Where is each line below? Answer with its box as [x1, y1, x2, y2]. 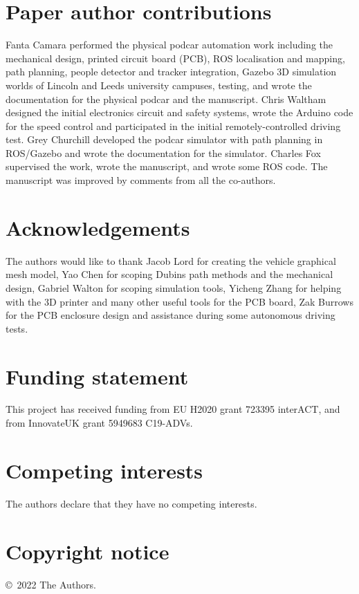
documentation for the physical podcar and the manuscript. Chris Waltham [6, 91, 326, 106]
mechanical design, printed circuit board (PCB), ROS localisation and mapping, [6, 50, 345, 65]
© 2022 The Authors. [6, 577, 97, 591]
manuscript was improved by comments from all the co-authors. [6, 173, 276, 187]
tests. [6, 321, 28, 335]
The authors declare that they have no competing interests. [6, 496, 257, 510]
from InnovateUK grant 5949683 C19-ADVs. [6, 416, 193, 430]
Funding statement [6, 362, 189, 390]
